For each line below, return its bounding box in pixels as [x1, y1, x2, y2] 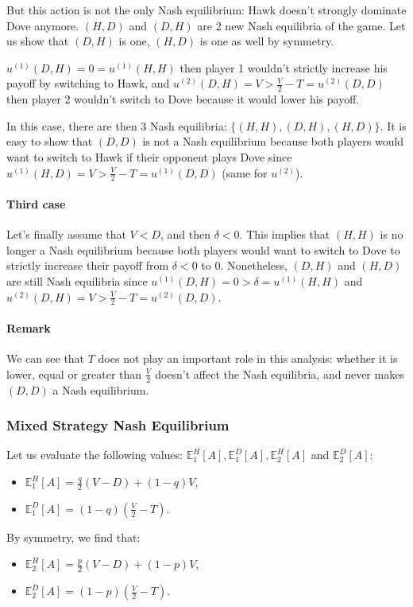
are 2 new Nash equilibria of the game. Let [197, 17, 406, 33]
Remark [6, 320, 51, 336]
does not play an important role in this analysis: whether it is [98, 350, 398, 367]
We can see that [6, 350, 85, 367]
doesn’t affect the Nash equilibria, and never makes [155, 365, 404, 382]
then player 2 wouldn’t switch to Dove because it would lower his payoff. [6, 91, 360, 107]
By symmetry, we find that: [6, 528, 141, 545]
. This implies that [239, 226, 330, 243]
